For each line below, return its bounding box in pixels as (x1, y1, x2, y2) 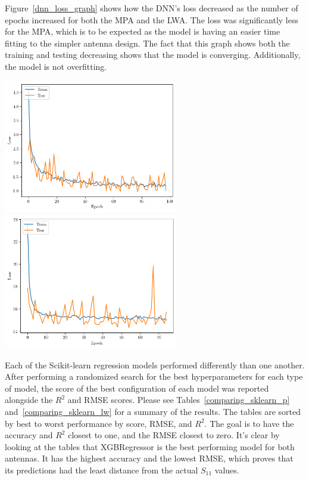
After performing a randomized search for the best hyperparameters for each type (5, 370, 303, 383)
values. (214, 463, 239, 476)
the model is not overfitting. (5, 60, 107, 72)
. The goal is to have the (204, 417, 294, 429)
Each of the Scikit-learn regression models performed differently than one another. (5, 358, 305, 371)
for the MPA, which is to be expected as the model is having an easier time (5, 25, 280, 38)
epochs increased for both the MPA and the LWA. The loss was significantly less (5, 13, 299, 26)
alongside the (5, 393, 53, 406)
